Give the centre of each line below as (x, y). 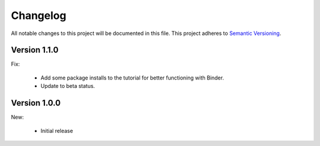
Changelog (39, 15)
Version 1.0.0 (36, 103)
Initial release (57, 131)
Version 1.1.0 (35, 50)
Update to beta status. (68, 86)
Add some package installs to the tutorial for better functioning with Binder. (132, 78)
